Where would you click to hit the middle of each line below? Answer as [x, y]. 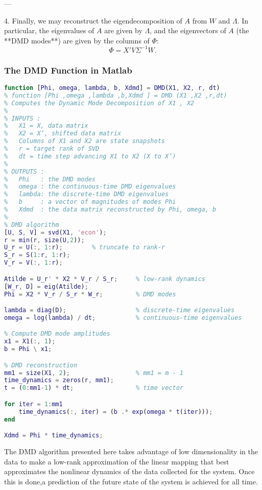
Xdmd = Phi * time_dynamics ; [54, 436]
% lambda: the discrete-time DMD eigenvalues [87, 194]
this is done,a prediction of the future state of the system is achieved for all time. [131, 481]
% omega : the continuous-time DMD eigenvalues [90, 187]
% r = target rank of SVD [52, 149]
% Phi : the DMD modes [50, 179]
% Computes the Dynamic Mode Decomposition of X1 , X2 [99, 103]
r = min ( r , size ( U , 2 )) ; [44, 240]
